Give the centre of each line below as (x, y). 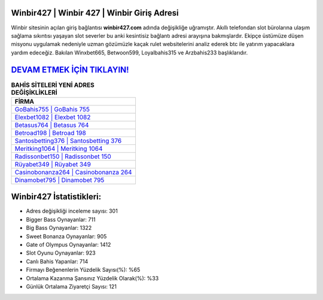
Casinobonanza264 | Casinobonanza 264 (73, 172)
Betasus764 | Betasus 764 (52, 125)
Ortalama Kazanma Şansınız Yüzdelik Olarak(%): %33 (92, 278)
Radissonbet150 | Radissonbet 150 (63, 156)
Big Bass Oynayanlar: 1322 (59, 228)
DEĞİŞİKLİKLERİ (34, 92)
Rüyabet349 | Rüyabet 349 (53, 164)
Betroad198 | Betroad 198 (50, 133)
